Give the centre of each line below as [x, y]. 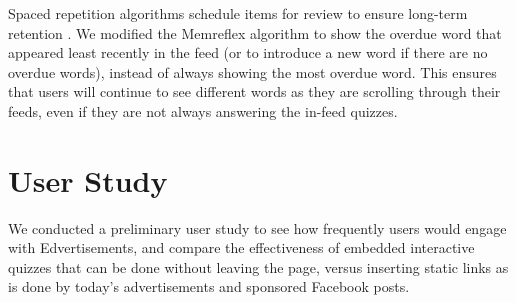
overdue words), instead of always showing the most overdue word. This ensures [252, 71]
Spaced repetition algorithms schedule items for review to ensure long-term [238, 13]
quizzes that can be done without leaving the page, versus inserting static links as [258, 266]
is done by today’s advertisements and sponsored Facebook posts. [209, 286]
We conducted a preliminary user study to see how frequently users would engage [257, 227]
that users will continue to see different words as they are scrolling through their [254, 91]
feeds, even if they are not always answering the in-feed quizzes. [203, 110]
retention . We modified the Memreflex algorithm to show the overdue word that [255, 32]
